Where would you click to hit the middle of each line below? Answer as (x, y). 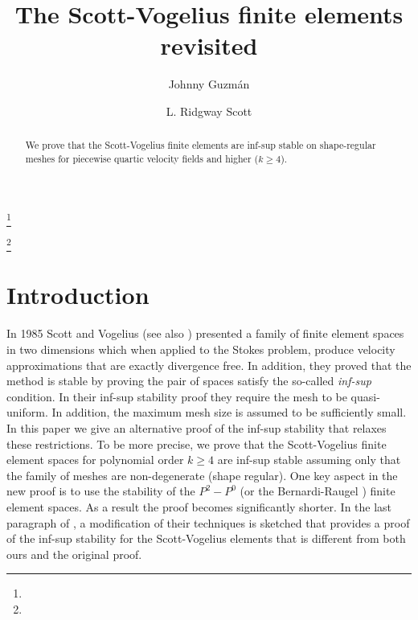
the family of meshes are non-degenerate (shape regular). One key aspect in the (202, 475)
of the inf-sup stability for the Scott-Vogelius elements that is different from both (206, 538)
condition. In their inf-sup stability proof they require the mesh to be (177, 396)
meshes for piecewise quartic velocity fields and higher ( (142, 158)
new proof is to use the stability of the (101, 491)
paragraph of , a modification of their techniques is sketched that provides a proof (208, 522)
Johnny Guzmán (209, 84)
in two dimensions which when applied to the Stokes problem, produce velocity (201, 349)
